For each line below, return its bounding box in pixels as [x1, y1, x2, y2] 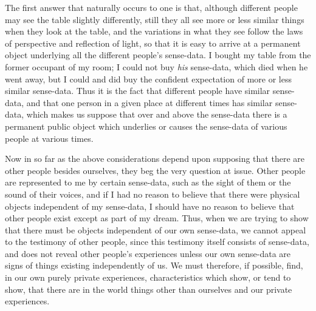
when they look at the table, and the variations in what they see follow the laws [5, 25, 303, 38]
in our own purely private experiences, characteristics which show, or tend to [5, 271, 291, 284]
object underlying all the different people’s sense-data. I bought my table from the [5, 48, 311, 61]
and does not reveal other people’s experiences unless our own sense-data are [5, 247, 291, 259]
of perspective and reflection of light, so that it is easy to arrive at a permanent [5, 36, 301, 49]
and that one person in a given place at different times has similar [26, 96, 273, 109]
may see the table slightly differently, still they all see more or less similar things [5, 13, 304, 25]
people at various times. [5, 132, 94, 144]
